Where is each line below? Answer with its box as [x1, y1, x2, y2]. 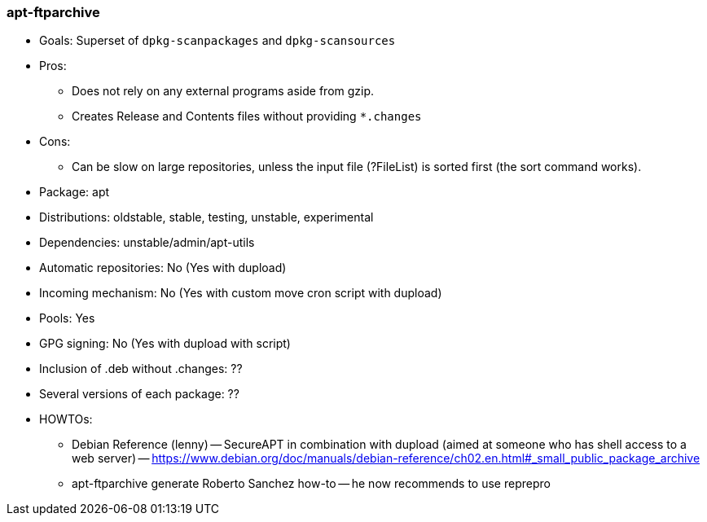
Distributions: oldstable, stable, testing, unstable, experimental [39, 210, 374, 225]
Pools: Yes [39, 311, 95, 326]
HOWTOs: [39, 412, 93, 427]
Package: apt [39, 185, 110, 200]
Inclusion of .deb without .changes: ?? [39, 362, 243, 376]
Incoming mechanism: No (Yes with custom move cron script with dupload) [39, 286, 442, 300]
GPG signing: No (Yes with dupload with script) [39, 336, 291, 351]
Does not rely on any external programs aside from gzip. [72, 84, 375, 99]
